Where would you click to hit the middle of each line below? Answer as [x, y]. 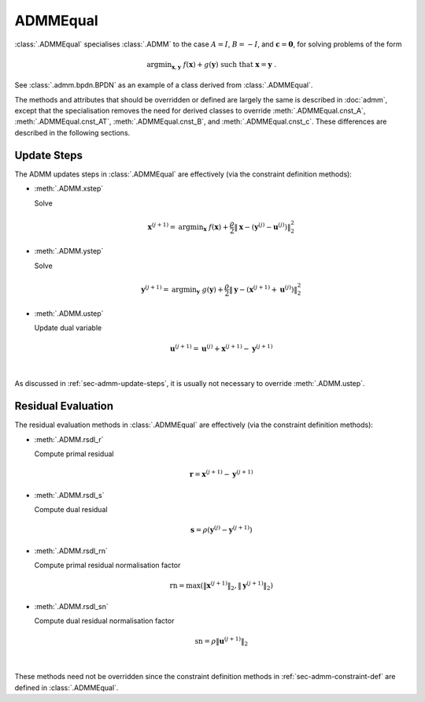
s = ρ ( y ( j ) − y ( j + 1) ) [221, 529]
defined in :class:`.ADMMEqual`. [67, 687]
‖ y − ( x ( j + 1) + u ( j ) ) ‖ [263, 289]
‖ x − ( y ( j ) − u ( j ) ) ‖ [262, 226]
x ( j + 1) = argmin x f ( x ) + [188, 227]
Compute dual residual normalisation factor [104, 621]
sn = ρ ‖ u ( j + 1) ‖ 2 [221, 641]
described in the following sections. [72, 132]
